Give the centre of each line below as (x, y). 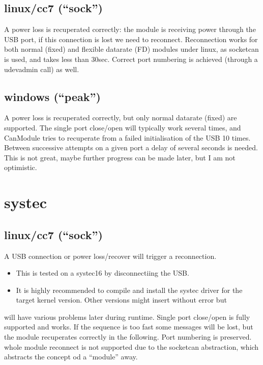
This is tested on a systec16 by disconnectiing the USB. (103, 273)
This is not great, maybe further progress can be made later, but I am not (120, 157)
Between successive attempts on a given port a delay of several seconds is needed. (131, 147)
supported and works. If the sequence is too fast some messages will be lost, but (129, 327)
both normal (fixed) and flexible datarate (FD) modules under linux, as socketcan (131, 49)
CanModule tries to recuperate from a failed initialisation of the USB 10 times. (127, 137)
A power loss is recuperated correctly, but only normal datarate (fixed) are (121, 118)
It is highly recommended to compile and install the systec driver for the (129, 290)
